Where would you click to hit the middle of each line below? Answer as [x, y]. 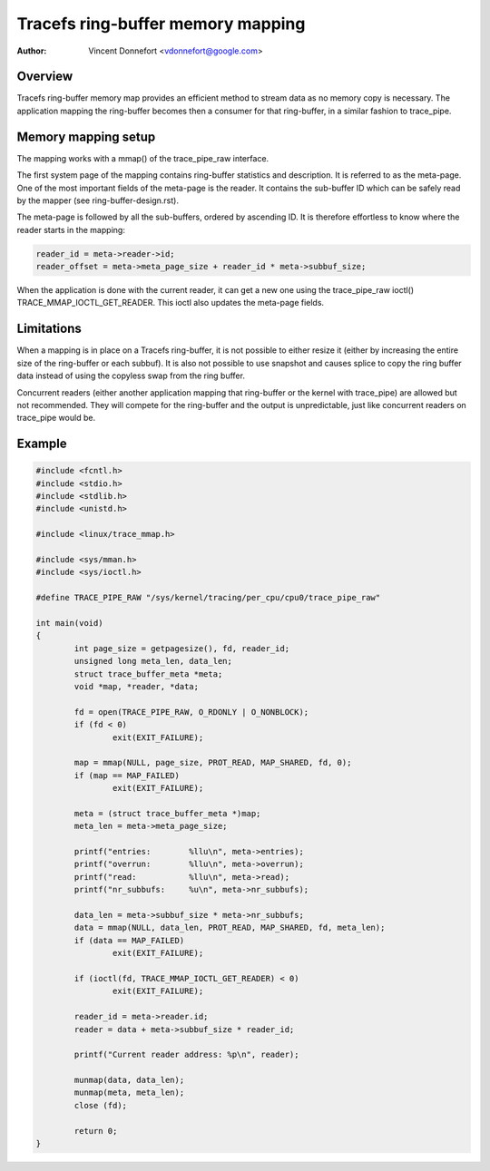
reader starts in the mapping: [71, 229]
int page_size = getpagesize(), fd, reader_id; [182, 648]
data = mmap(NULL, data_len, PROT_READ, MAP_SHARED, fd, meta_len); [230, 928]
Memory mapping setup [86, 137]
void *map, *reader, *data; [137, 686]
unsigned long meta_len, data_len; [153, 661]
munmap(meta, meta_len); [129, 1093]
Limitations [49, 329]
